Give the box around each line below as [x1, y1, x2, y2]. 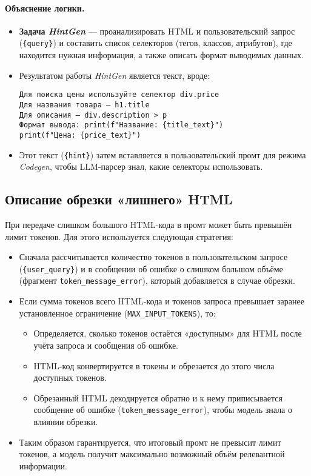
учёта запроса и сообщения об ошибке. [33, 338, 178, 351]
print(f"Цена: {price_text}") [19, 130, 141, 139]
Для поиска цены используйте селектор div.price [19, 90, 219, 99]
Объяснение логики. [5, 1, 85, 14]
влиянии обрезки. [33, 415, 98, 427]
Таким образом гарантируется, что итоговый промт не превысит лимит [19, 435, 281, 448]
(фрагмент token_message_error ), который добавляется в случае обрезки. [19, 274, 295, 287]
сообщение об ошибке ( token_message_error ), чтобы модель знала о [33, 403, 292, 416]
